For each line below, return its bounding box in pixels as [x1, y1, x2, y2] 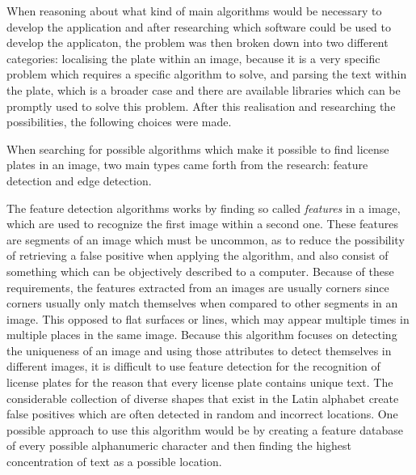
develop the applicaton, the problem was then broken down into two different [6, 34, 389, 51]
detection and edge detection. [6, 172, 152, 189]
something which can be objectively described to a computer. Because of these [6, 262, 394, 279]
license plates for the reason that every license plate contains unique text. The [6, 374, 393, 391]
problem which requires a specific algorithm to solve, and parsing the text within [6, 66, 407, 83]
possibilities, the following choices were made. [6, 113, 232, 130]
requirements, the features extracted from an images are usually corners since [6, 278, 389, 295]
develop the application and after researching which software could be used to [6, 18, 391, 35]
